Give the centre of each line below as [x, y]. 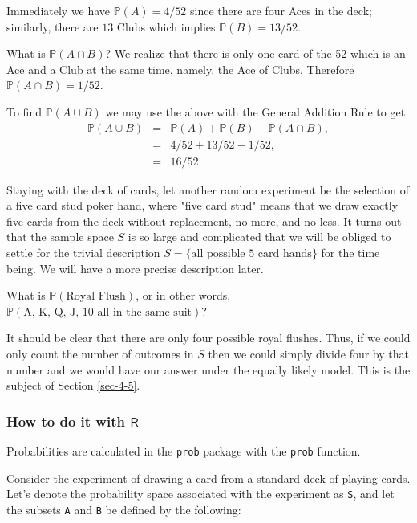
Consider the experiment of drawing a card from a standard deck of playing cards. [208, 478]
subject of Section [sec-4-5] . [73, 385]
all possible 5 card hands [251, 254]
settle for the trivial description [83, 253]
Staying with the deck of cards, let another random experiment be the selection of [208, 189]
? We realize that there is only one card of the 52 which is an [255, 53]
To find [24, 111]
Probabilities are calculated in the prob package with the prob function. [184, 451]
